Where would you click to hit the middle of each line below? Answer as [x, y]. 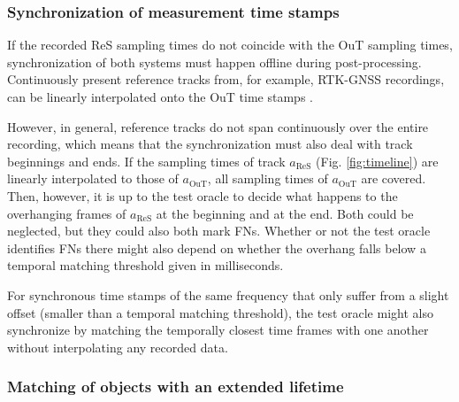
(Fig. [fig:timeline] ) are [377, 161]
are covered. [394, 178]
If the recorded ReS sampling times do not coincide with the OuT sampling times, [230, 45]
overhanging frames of [67, 213]
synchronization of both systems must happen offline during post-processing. [214, 62]
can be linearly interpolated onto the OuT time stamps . [160, 97]
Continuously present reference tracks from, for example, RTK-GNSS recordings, [226, 79]
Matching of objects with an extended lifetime [176, 387]
